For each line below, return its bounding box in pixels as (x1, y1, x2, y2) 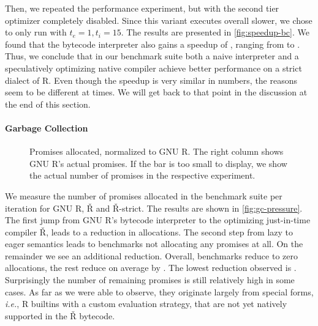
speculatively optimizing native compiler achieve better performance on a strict (5, 61, 302, 74)
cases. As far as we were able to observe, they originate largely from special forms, (5, 285, 314, 298)
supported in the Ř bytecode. (5, 309, 115, 322)
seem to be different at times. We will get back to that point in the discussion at (5, 86, 308, 98)
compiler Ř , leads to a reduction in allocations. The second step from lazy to (5, 225, 293, 238)
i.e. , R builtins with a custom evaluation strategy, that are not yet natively (5, 297, 287, 310)
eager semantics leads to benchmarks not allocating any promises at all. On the (5, 237, 303, 250)
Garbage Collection (5, 121, 88, 134)
